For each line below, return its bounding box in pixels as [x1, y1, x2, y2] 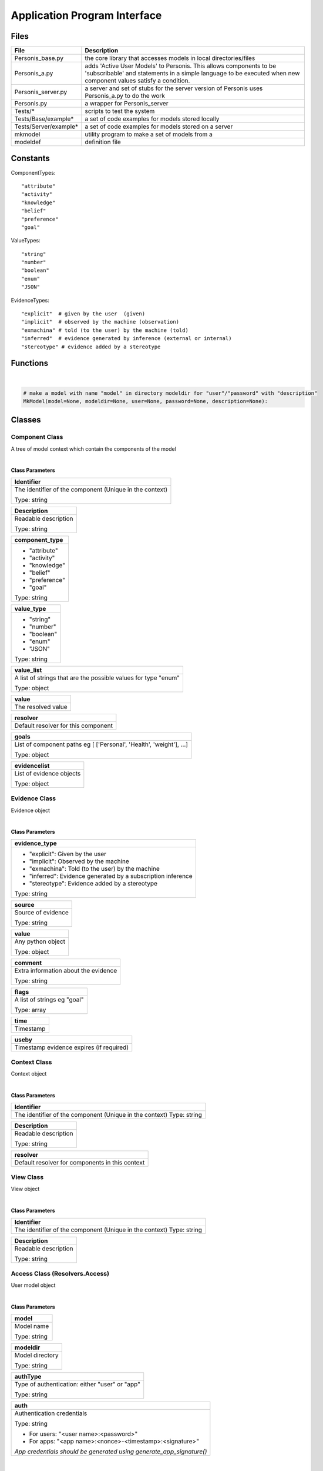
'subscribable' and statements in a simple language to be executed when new [85, 69, 300, 78]
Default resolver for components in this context [14, 1158, 145, 1166]
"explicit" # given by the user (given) [21, 311, 146, 317]
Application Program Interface [11, 9, 162, 22]
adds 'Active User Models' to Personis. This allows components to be [85, 62, 276, 70]
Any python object [14, 937, 66, 946]
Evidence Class [11, 794, 56, 803]
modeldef [14, 138, 41, 147]
